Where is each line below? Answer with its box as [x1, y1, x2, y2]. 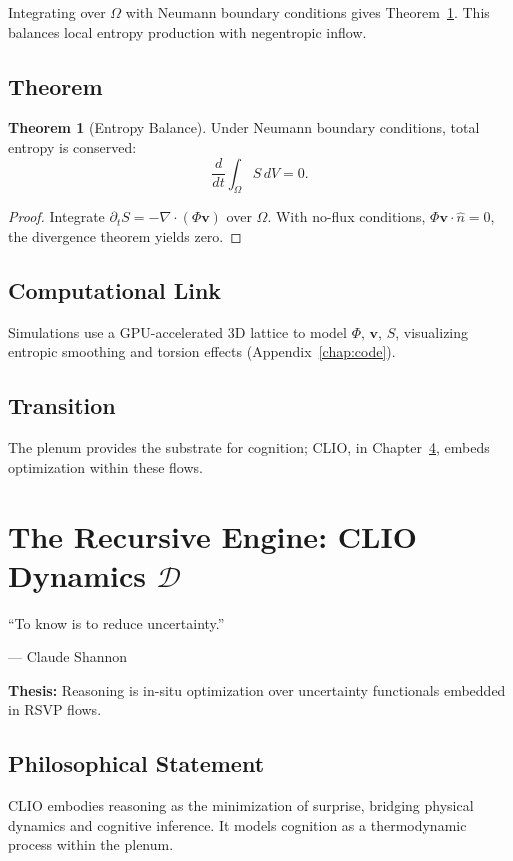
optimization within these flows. [8, 456, 203, 477]
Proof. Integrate [8, 206, 105, 227]
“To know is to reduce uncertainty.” [8, 612, 225, 633]
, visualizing [395, 321, 469, 342]
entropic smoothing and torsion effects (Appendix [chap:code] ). [8, 341, 396, 362]
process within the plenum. [8, 834, 174, 855]
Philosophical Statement [8, 748, 265, 779]
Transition [8, 390, 116, 421]
